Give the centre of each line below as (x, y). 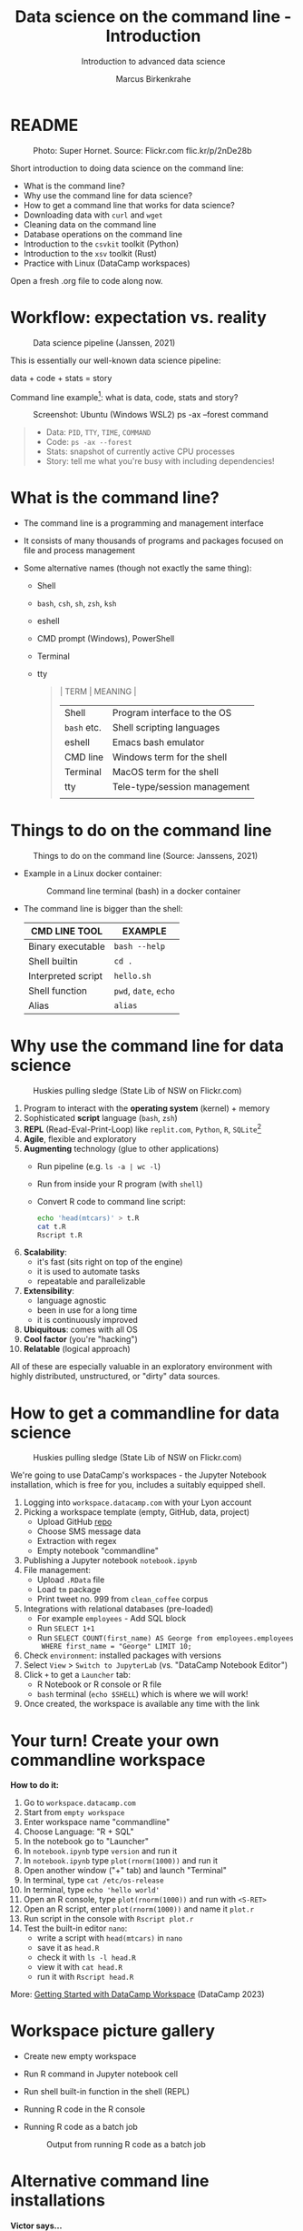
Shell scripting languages (166, 728)
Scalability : (45, 1252)
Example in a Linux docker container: (93, 873)
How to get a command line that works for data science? (129, 205)
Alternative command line (110, 2181)
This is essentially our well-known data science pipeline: (116, 360)
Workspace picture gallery (113, 2031)
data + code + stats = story (61, 378)
